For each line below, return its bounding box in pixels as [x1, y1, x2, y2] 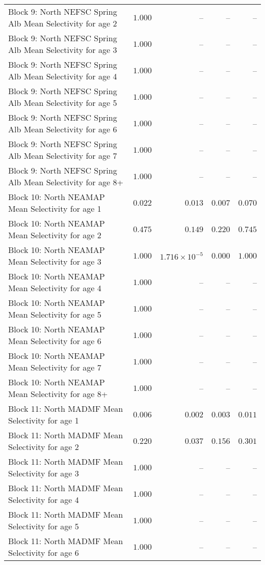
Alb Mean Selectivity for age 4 [8, 70, 117, 82]
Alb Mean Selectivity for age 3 [8, 44, 117, 55]
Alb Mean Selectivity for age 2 [8, 17, 117, 29]
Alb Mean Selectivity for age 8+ [8, 176, 123, 188]
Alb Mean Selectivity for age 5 [8, 97, 117, 108]
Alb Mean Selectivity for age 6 [8, 123, 117, 135]
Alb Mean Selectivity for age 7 [8, 150, 117, 161]
